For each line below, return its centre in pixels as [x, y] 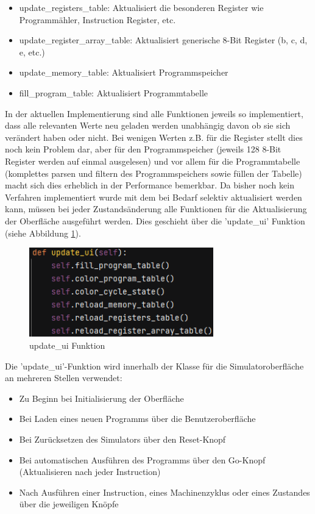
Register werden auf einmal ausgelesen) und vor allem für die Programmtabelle [153, 161]
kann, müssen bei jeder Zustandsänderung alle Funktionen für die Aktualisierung [156, 209]
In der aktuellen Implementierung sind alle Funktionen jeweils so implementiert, [154, 113]
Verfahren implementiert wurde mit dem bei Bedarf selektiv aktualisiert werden [154, 197]
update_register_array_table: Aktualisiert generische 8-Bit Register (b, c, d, [163, 40]
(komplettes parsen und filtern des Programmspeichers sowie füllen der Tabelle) [154, 173]
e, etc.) [32, 52]
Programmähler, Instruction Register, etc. [97, 19]
